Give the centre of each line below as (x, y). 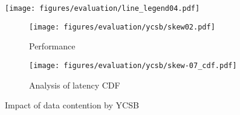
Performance (52, 46)
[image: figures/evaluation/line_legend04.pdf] (102, 8)
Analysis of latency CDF (75, 85)
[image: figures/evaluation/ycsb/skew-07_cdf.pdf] (133, 65)
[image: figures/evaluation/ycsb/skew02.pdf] (122, 27)
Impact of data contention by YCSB (72, 105)
